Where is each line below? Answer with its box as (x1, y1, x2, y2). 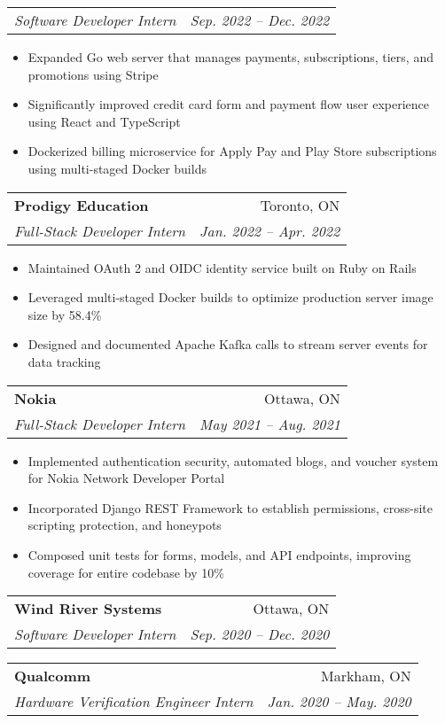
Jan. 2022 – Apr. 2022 (199, 220, 340, 241)
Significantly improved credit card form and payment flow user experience (27, 95, 430, 113)
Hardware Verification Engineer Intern (14, 691, 254, 712)
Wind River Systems (14, 598, 162, 619)
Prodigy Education (14, 194, 149, 215)
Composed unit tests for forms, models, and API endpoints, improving (27, 545, 411, 564)
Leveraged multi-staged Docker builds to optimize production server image (27, 288, 433, 307)
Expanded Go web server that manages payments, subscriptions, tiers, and (27, 48, 433, 66)
